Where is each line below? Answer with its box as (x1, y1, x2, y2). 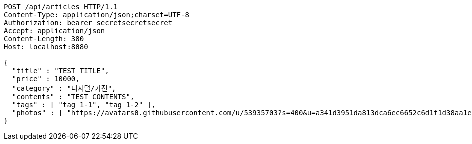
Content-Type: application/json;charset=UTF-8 (4, 11, 189, 19)
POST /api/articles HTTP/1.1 (4, 3, 118, 11)
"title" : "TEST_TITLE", (12, 67, 109, 75)
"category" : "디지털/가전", (12, 84, 116, 92)
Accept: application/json (4, 27, 105, 35)
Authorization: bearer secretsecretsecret (4, 19, 173, 27)
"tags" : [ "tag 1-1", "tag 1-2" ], (12, 101, 156, 109)
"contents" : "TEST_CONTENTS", (12, 93, 135, 101)
